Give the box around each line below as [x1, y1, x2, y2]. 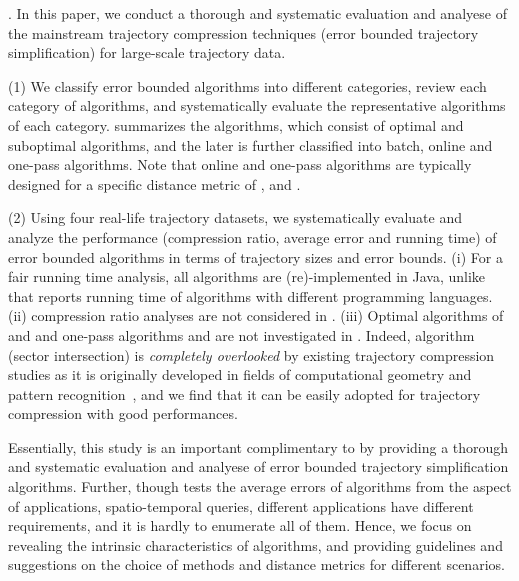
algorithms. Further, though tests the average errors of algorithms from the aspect [8, 476, 512, 497]
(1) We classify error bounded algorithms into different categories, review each [8, 75, 487, 96]
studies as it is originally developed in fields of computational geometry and [8, 364, 472, 385]
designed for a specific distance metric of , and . [8, 173, 301, 194]
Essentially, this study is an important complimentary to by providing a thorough [8, 436, 509, 457]
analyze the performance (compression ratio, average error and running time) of [8, 226, 497, 247]
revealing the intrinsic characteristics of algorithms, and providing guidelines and [8, 534, 503, 555]
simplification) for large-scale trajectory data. [8, 42, 286, 63]
